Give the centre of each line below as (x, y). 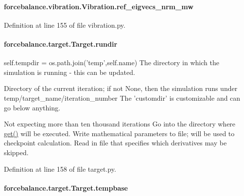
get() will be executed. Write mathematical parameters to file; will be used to (119, 133)
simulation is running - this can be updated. (70, 72)
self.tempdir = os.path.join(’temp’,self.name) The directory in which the (112, 62)
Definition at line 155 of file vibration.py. (65, 25)
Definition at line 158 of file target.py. (60, 169)
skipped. (16, 152)
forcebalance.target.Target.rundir (61, 44)
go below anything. (32, 107)
